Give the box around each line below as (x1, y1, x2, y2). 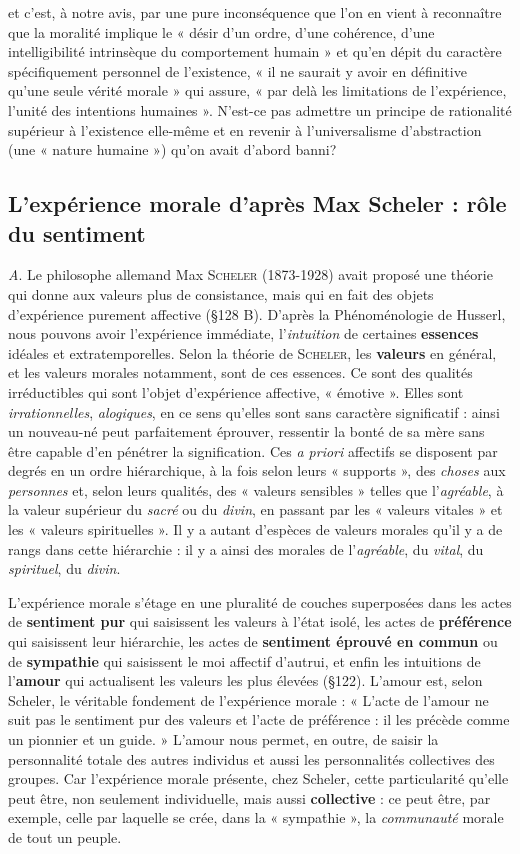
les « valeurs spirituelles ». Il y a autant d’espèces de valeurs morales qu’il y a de (8, 519, 503, 540)
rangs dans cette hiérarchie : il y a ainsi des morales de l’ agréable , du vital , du (8, 538, 484, 559)
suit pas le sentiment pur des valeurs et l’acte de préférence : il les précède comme (8, 709, 510, 730)
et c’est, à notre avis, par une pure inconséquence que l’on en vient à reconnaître (8, 2, 502, 22)
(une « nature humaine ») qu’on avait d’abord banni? (8, 139, 337, 160)
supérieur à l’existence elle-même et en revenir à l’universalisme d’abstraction (8, 119, 482, 140)
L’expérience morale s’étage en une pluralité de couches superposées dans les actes (8, 591, 512, 612)
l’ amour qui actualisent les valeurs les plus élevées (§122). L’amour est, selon (8, 670, 483, 691)
